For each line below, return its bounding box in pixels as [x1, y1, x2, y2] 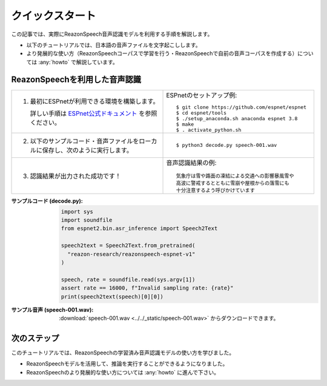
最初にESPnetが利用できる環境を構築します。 [30, 97, 159, 106]
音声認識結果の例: [166, 158, 217, 167]
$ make [176, 121, 194, 127]
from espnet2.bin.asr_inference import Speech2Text [61, 225, 218, 232]
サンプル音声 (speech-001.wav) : [11, 306, 94, 313]
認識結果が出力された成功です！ [30, 172, 121, 180]
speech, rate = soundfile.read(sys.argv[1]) [61, 276, 196, 283]
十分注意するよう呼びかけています [176, 187, 256, 194]
